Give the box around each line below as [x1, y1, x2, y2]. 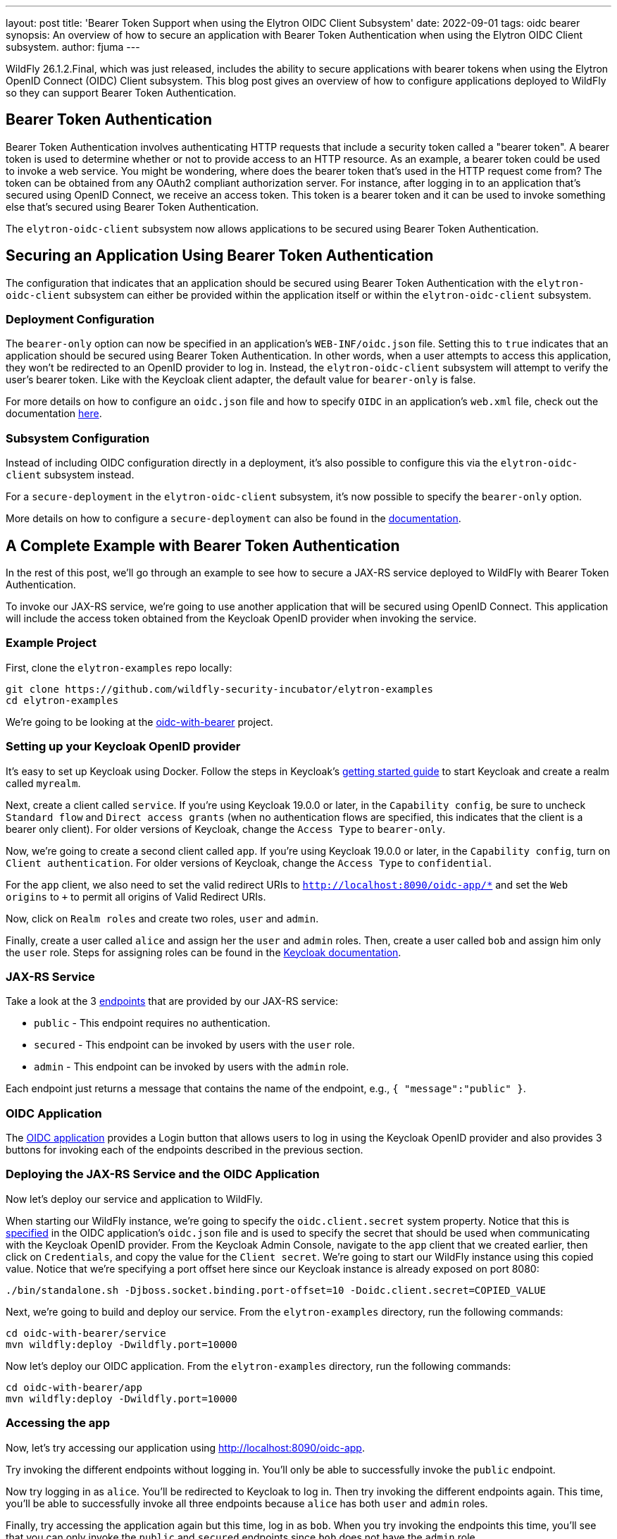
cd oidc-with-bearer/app [6, 1381, 142, 1393]
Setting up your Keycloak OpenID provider [6, 739, 241, 754]
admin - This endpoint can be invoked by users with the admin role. [34, 1061, 349, 1073]
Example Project [6, 636, 96, 650]
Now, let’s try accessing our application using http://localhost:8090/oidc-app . [6, 1441, 365, 1454]
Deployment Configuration [6, 312, 155, 327]
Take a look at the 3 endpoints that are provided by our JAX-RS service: [6, 995, 339, 1008]
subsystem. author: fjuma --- [6, 41, 140, 53]
